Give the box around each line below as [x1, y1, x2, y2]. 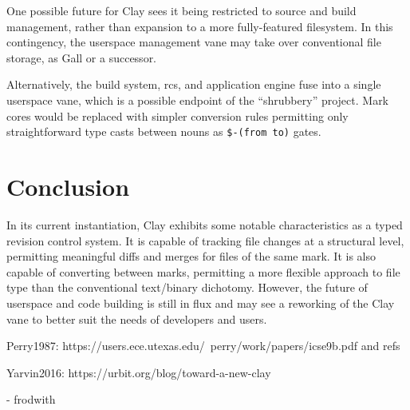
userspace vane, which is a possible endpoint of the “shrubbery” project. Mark [6, 91, 389, 108]
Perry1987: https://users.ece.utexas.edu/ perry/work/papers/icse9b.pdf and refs [6, 337, 400, 354]
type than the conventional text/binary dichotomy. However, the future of [6, 279, 368, 296]
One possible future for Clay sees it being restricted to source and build [6, 2, 357, 18]
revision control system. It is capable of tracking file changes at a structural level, [6, 232, 404, 249]
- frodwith [6, 391, 56, 408]
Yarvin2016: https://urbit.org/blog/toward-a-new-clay [6, 364, 271, 380]
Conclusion [6, 170, 130, 202]
